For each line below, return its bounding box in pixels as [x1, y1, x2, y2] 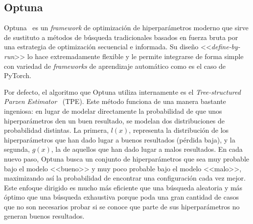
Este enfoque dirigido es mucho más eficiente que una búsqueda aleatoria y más [4, 182, 243, 192]
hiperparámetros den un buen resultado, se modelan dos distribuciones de [4, 115, 225, 125]
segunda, [4, 144, 30, 154]
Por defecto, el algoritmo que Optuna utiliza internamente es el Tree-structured [4, 86, 241, 97]
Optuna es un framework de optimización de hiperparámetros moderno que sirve [4, 22, 249, 33]
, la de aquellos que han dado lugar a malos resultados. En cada [51, 144, 243, 154]
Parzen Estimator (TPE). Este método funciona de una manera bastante [4, 96, 226, 106]
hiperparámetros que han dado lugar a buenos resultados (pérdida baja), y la [4, 134, 235, 144]
